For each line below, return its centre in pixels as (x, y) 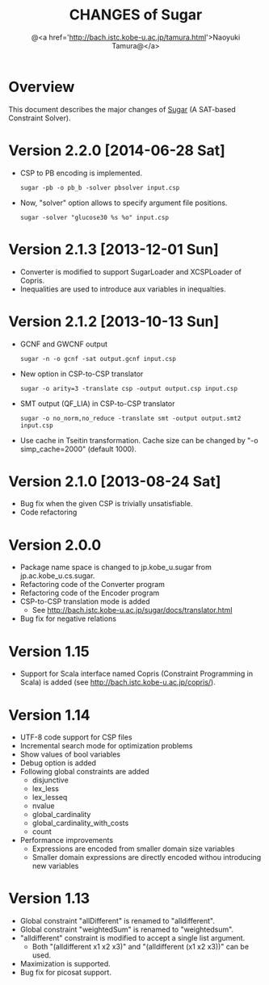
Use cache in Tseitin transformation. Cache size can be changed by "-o (139, 440)
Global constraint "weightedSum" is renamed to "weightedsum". (127, 929)
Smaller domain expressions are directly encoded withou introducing (147, 857)
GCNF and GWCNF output (63, 344)
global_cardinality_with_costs (80, 823)
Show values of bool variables (70, 754)
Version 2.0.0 (55, 545)
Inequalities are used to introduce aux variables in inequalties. (123, 289)
